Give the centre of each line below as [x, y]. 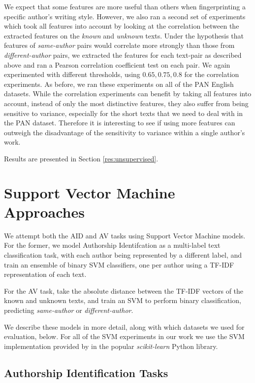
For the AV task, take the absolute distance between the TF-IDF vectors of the [124, 290]
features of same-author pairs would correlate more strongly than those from [119, 45]
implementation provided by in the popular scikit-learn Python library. [111, 346]
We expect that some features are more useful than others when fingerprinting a [125, 6]
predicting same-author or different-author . [69, 310]
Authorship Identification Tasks [86, 372]
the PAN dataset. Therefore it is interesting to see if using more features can [120, 123]
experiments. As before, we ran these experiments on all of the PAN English [119, 84]
